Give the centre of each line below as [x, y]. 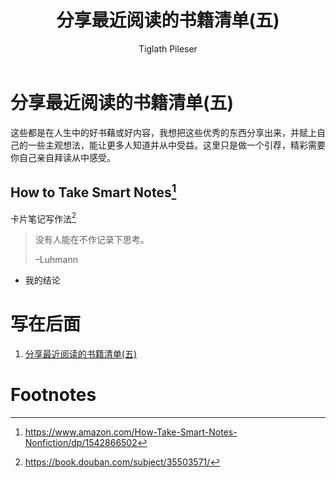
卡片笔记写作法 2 [43, 218]
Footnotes [53, 395]
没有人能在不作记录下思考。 [92, 240]
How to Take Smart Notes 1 [93, 191]
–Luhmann [56, 260]
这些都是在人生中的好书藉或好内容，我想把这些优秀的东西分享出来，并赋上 [163, 132]
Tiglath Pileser [168, 48]
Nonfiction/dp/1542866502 [81, 443]
